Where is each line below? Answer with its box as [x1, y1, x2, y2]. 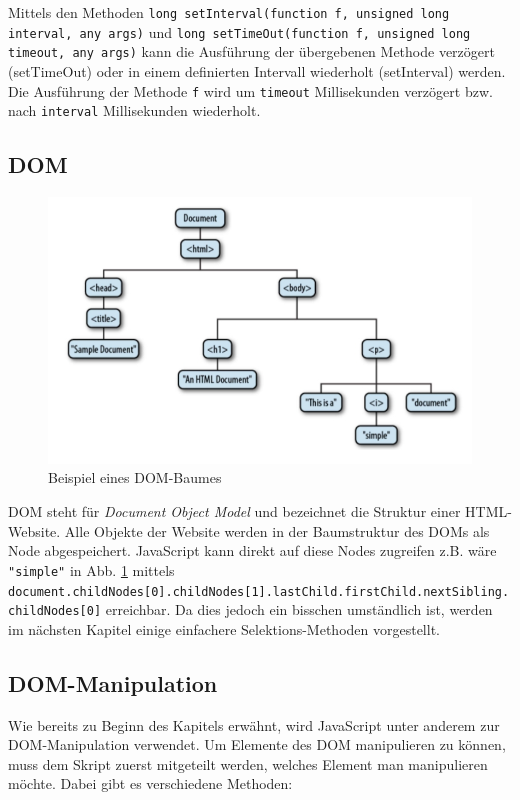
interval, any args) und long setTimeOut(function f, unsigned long [8, 21, 471, 42]
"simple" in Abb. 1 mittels [8, 559, 175, 580]
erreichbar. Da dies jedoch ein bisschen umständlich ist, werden [105, 599, 493, 620]
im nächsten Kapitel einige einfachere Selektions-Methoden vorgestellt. [8, 618, 440, 639]
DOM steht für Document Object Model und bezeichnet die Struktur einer [8, 501, 461, 522]
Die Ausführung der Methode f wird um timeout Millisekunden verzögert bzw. [8, 80, 493, 101]
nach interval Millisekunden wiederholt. [8, 100, 261, 121]
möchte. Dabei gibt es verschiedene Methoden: [8, 773, 293, 794]
